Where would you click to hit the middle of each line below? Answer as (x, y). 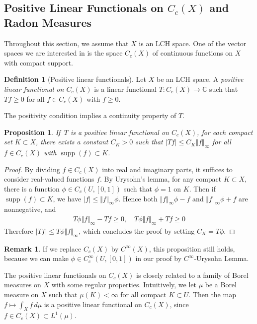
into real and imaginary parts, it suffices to (167, 169)
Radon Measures (48, 22)
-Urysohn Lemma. (221, 258)
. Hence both (138, 198)
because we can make (36, 258)
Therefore (19, 230)
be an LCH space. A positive (200, 79)
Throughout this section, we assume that (66, 43)
